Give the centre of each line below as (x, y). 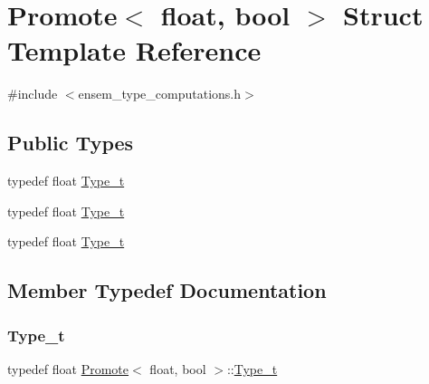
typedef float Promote (68, 368)
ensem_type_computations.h (159, 94)
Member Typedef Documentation (167, 290)
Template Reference (134, 50)
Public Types (71, 143)
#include (33, 94)
